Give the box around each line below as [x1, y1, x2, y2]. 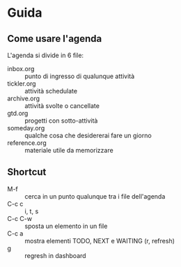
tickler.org [7, 79, 36, 88]
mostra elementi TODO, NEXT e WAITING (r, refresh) [24, 236, 175, 245]
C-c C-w [7, 214, 33, 222]
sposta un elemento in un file [24, 222, 108, 230]
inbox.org [7, 65, 35, 73]
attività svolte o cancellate [24, 102, 100, 109]
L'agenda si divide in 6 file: [7, 51, 84, 59]
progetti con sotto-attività [24, 116, 98, 125]
